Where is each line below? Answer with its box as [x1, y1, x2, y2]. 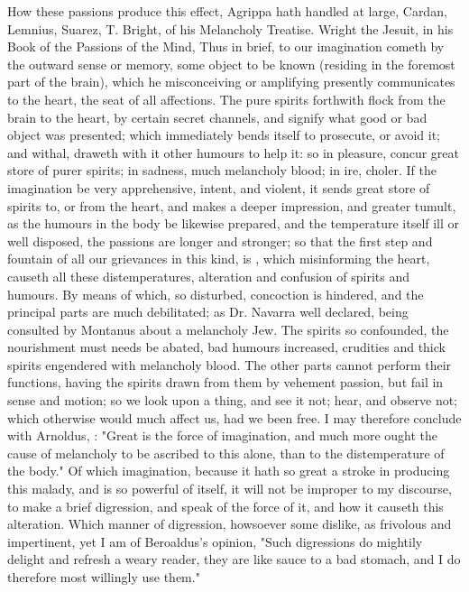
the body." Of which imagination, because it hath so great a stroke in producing [7, 461, 450, 480]
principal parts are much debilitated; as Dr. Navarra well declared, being [7, 302, 409, 321]
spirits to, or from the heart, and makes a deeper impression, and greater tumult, [7, 196, 456, 215]
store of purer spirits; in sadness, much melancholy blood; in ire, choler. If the [7, 161, 437, 180]
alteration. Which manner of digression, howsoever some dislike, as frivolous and [7, 514, 452, 533]
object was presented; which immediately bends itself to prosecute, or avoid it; [7, 125, 440, 144]
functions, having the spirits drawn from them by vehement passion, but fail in [7, 373, 444, 392]
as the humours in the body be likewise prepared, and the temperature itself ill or [7, 214, 460, 233]
